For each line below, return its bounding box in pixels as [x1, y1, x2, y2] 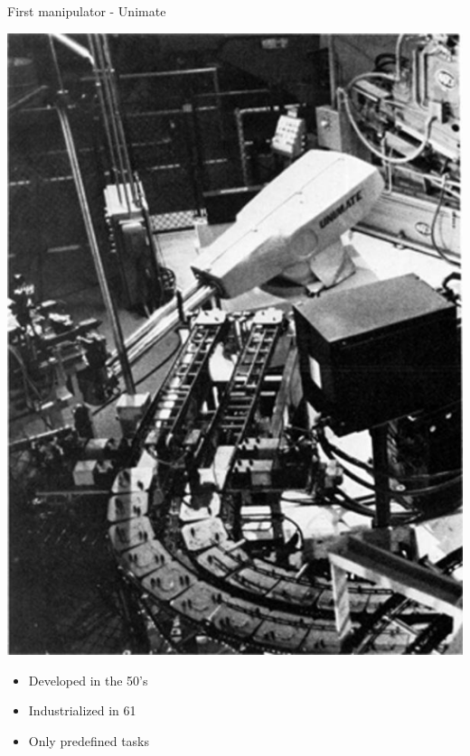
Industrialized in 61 [28, 701, 136, 720]
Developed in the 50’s [28, 670, 148, 689]
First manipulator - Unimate [7, 2, 166, 20]
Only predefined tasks [28, 732, 150, 751]
